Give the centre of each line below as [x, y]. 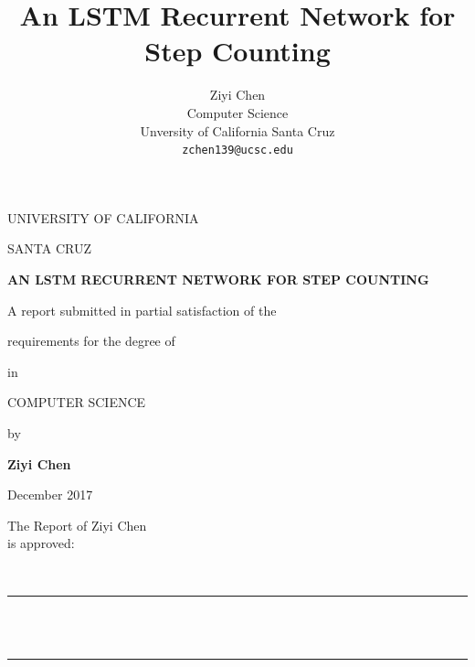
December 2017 [50, 495]
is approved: [41, 543]
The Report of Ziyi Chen [77, 525]
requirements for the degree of [91, 341]
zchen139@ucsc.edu [237, 151]
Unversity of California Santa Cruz [237, 130]
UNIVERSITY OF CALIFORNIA [103, 217]
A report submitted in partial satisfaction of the [142, 310]
